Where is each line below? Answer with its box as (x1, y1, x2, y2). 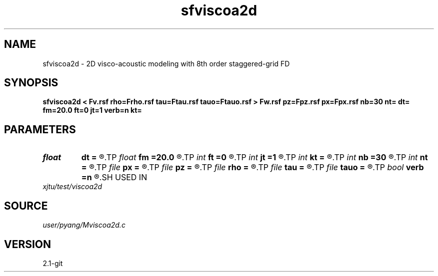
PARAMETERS (4, 123, 76, 136)
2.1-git (42, 259, 63, 268)
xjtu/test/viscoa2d (42, 182, 102, 191)
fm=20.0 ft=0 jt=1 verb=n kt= (42, 106, 142, 115)
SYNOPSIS (4, 76, 58, 89)
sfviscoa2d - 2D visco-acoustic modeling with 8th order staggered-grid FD (42, 59, 290, 68)
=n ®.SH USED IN (81, 172, 147, 183)
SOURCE (4, 199, 48, 212)
